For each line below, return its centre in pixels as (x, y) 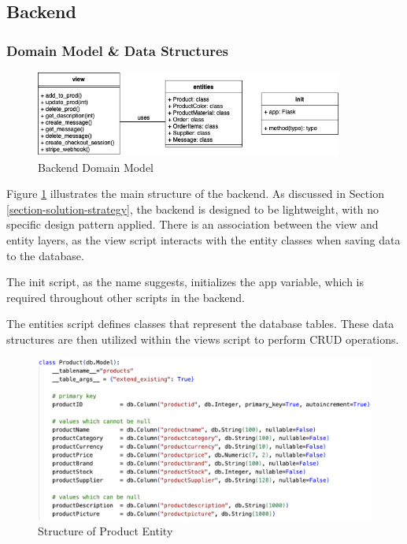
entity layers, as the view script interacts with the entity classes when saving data (203, 240)
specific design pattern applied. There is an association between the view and (192, 224)
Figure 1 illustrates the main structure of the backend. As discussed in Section (195, 194)
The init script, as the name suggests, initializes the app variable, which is (185, 282)
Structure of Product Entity (105, 530)
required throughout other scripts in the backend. (126, 297)
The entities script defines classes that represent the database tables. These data (200, 324)
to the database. (45, 255)
